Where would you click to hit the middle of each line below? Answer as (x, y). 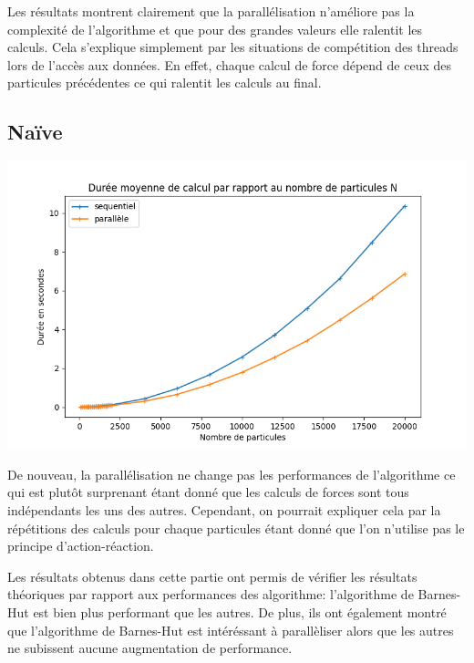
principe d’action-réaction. (81, 546)
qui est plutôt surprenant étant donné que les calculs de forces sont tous (208, 492)
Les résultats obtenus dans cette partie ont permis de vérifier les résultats (212, 576)
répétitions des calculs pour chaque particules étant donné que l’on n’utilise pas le (236, 528)
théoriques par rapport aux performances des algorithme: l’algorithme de (211, 594)
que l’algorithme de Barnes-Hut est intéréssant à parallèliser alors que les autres (231, 630)
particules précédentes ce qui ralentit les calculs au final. (165, 83)
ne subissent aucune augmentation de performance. (150, 648)
